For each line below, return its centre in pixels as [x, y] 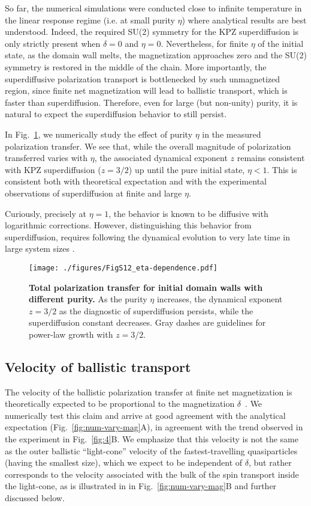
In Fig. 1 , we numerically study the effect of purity [99, 134]
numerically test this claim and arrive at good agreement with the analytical [145, 415]
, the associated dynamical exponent [161, 158]
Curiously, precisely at [46, 213]
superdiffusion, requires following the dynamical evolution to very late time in [148, 236]
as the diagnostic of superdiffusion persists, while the [156, 310]
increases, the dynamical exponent [220, 299]
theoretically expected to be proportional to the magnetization [120, 404]
